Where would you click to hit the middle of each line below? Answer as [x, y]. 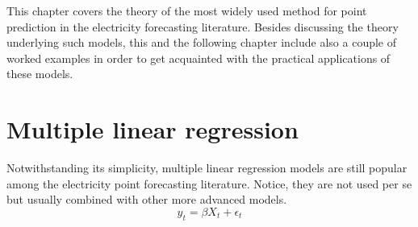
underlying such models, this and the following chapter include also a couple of [202, 42]
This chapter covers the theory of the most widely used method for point [187, 10]
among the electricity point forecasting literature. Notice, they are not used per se [209, 183]
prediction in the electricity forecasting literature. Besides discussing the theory [203, 26]
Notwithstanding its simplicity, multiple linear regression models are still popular [207, 168]
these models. [40, 74]
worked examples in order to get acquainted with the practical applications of [199, 58]
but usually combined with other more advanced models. [147, 199]
